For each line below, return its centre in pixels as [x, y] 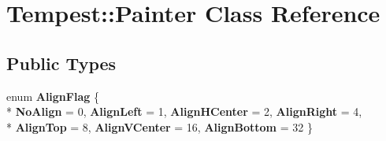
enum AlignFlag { [53, 96]
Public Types [61, 63]
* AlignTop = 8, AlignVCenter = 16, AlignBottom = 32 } [160, 126]
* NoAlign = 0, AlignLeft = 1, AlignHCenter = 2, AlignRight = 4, [184, 111]
